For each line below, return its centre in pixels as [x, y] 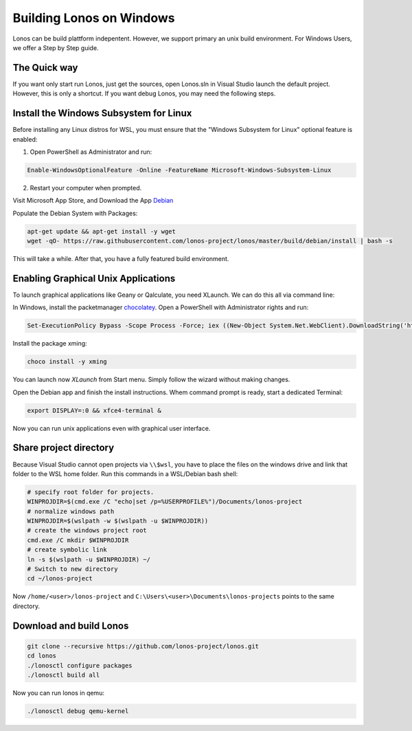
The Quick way [45, 68]
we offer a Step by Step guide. [56, 47]
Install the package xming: [50, 344]
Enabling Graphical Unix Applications [94, 278]
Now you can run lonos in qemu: [58, 693]
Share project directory [64, 448]
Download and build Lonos [71, 626]
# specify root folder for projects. [91, 492]
